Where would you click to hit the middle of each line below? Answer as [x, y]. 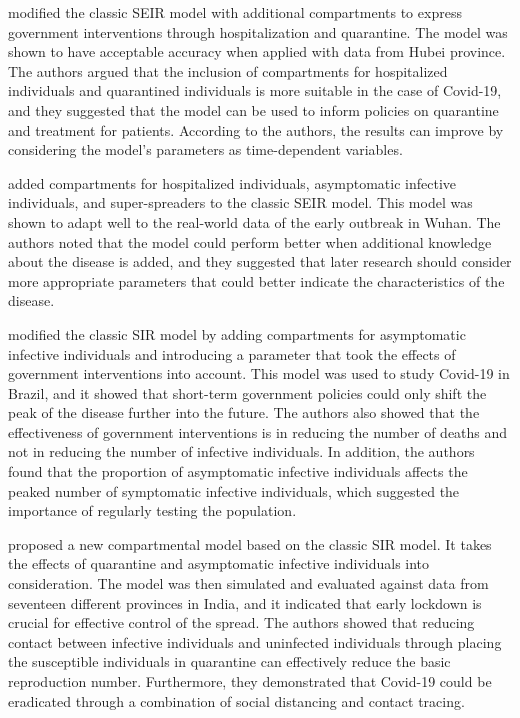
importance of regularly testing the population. [152, 510]
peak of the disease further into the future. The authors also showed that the [244, 412]
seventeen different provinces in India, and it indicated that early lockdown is [245, 602]
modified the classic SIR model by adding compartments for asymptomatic [237, 333]
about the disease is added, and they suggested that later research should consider [260, 261]
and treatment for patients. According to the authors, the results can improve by [256, 129]
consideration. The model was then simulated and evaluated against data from [248, 583]
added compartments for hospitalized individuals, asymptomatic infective [232, 182]
